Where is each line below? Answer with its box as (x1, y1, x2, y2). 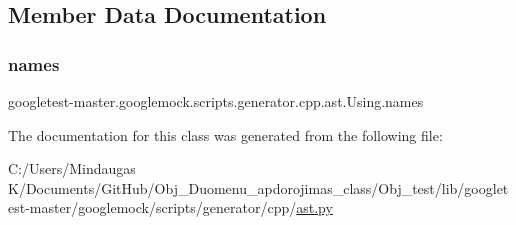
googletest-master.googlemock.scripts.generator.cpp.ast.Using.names (8, 91, 424, 111)
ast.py (296, 197, 333, 218)
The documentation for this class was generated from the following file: (8, 124, 443, 145)
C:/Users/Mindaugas (8, 158, 136, 179)
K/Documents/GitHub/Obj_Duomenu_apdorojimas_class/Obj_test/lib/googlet (8, 177, 509, 198)
